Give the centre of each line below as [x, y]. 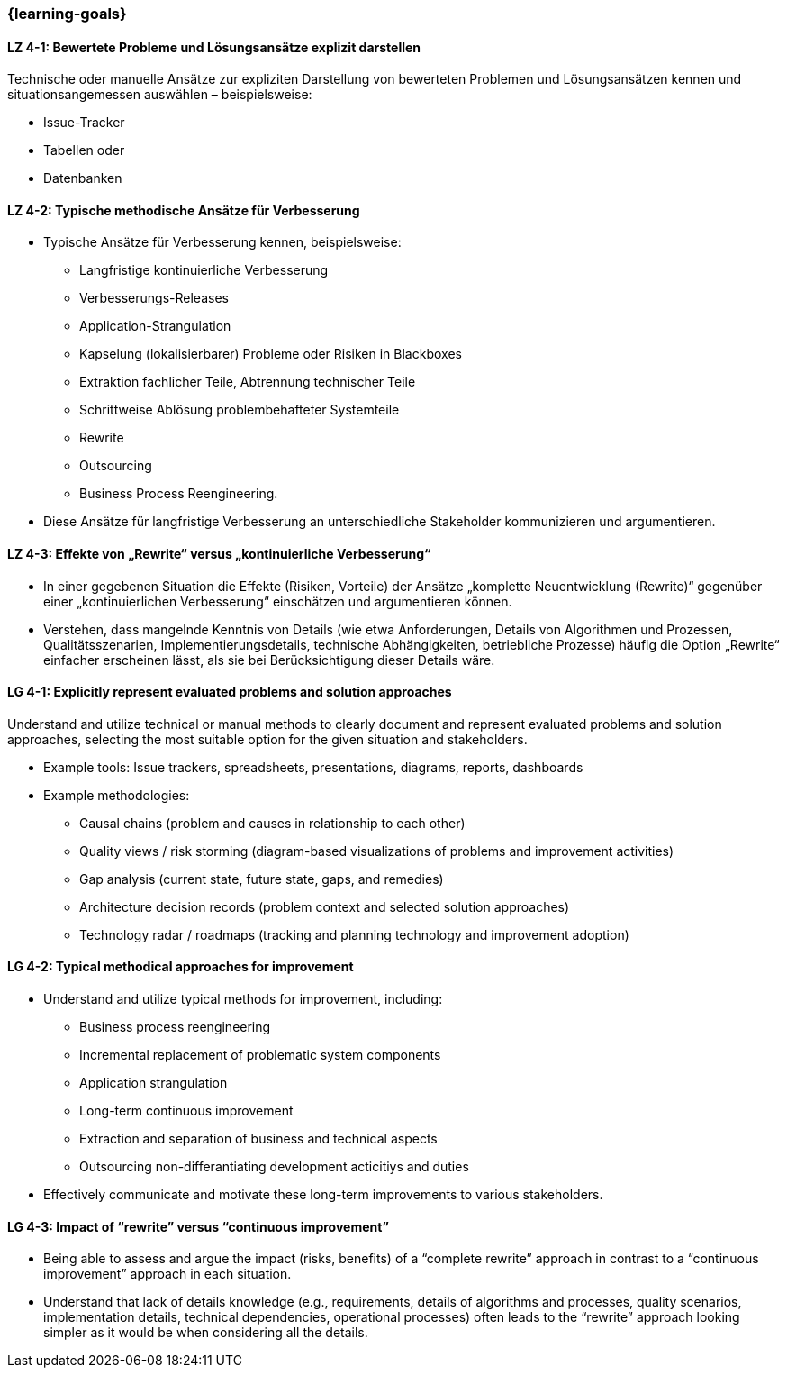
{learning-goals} [67, 14]
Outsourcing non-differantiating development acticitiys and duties [274, 1167]
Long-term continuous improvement [186, 1111]
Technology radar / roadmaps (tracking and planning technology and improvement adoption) [354, 934]
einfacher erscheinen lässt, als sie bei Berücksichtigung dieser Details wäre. [269, 660]
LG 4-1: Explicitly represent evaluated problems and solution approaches [230, 692]
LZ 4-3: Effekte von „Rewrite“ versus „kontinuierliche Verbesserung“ [219, 554]
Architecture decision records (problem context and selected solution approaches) [325, 906]
